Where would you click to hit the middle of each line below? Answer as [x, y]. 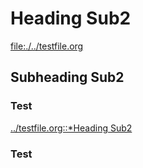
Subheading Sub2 [67, 77]
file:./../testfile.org [47, 46]
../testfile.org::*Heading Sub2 [71, 128]
